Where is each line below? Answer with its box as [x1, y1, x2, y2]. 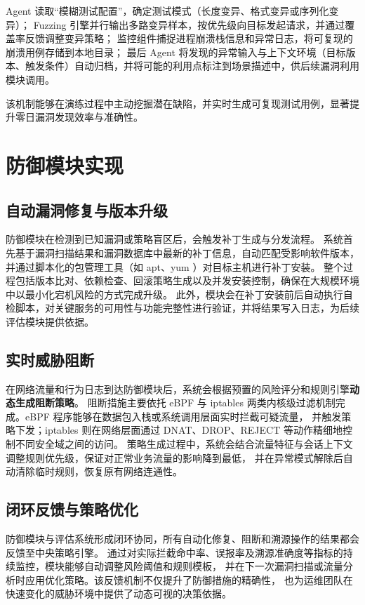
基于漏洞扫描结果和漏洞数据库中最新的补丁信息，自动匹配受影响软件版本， [15, 245, 359, 260]
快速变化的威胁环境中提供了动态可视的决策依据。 [6, 586, 232, 601]
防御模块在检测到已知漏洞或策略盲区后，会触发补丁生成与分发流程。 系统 [6, 232, 343, 246]
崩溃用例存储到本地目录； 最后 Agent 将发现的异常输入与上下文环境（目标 [6, 44, 346, 59]
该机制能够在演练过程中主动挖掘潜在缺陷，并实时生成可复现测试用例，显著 [6, 95, 350, 110]
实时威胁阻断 [6, 348, 94, 370]
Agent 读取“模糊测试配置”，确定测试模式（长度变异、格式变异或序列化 [6, 4, 329, 18]
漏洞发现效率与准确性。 [34, 109, 143, 124]
